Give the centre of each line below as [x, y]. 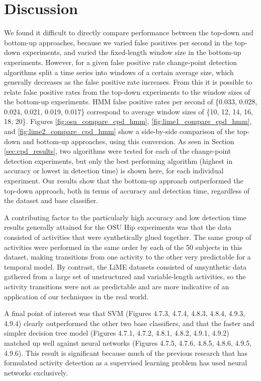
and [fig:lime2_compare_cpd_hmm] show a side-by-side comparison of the [119, 131]
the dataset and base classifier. [51, 200]
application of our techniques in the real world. [76, 296]
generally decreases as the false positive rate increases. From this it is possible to [128, 82]
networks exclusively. [36, 372]
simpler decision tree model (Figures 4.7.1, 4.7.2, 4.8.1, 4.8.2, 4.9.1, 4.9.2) [117, 333]
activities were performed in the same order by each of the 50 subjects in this [123, 247]
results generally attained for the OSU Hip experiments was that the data [118, 227]
